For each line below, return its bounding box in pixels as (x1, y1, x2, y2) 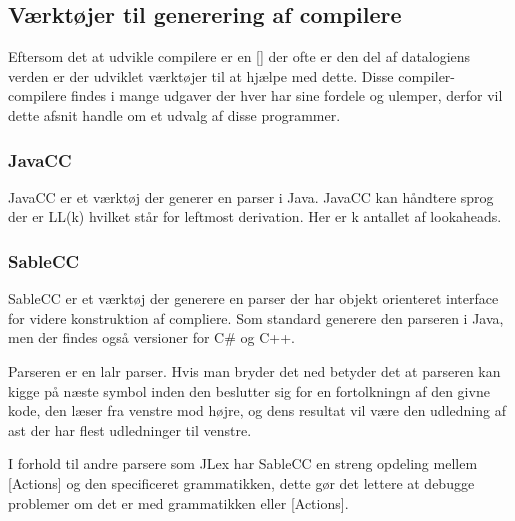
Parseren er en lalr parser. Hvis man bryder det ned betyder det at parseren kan (8, 360, 501, 381)
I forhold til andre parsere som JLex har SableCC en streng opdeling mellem (8, 453, 478, 474)
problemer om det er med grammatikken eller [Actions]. (8, 492, 349, 513)
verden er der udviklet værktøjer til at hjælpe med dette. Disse (8, 65, 394, 86)
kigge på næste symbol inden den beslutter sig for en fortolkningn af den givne (8, 380, 490, 401)
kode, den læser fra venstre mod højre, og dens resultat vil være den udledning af (8, 400, 506, 421)
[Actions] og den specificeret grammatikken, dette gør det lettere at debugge (8, 472, 475, 493)
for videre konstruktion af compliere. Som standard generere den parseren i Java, (8, 307, 504, 328)
